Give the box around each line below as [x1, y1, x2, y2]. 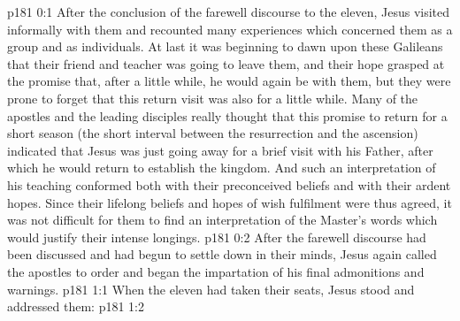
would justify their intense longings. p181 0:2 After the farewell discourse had [7, 227, 426, 246]
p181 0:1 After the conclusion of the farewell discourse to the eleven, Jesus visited [7, 3, 450, 20]
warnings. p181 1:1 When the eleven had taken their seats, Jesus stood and [7, 279, 415, 298]
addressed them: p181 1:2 [7, 297, 144, 316]
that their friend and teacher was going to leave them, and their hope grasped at [7, 54, 445, 73]
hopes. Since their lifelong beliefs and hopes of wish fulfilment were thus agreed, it [7, 193, 452, 211]
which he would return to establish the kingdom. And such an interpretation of [7, 158, 436, 177]
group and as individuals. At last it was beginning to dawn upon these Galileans [7, 37, 443, 56]
